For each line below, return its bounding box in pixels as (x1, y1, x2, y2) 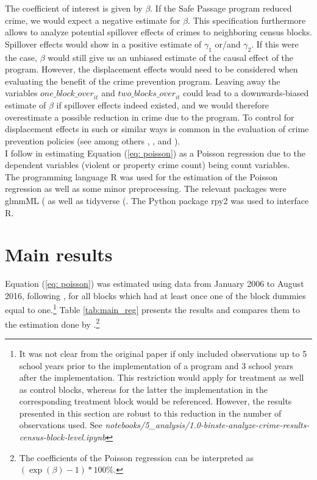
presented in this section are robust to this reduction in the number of (19, 406, 282, 419)
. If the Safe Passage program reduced (150, 2, 292, 14)
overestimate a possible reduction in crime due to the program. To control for (5, 110, 294, 123)
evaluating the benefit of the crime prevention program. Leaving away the (5, 74, 280, 87)
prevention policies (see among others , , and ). (5, 134, 180, 147)
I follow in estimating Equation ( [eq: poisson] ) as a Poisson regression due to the (5, 146, 306, 159)
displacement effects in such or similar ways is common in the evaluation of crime (5, 122, 309, 135)
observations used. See (19, 418, 102, 431)
